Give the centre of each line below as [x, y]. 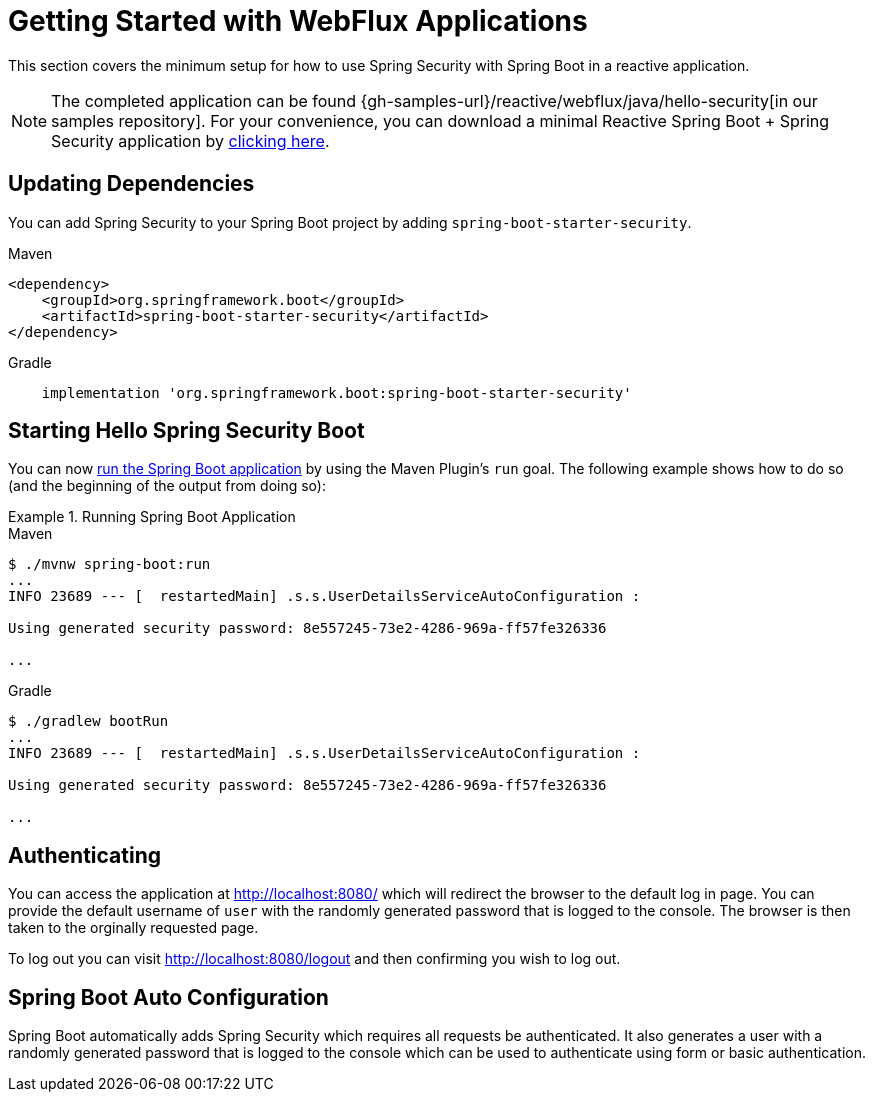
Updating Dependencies [131, 184]
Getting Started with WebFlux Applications [298, 21]
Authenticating [85, 855]
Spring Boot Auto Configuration [168, 997]
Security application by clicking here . [190, 140]
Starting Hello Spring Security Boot [186, 431]
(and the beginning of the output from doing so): [167, 486]
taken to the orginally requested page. [133, 928]
